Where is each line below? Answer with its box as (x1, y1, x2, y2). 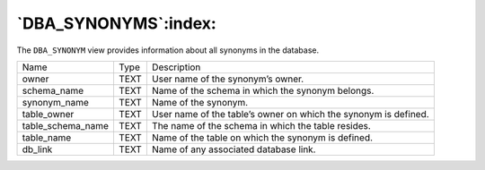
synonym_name (22, 96, 90, 108)
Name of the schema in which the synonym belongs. (151, 84, 375, 97)
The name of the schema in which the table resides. (151, 119, 372, 132)
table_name (22, 131, 72, 143)
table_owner (22, 107, 75, 120)
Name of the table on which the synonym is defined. (151, 131, 373, 143)
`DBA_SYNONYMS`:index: (16, 13, 217, 33)
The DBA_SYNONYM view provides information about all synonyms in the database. (16, 45, 320, 55)
